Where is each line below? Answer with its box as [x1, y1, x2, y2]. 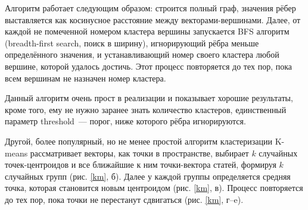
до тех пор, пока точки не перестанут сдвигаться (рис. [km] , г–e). [5, 193, 244, 205]
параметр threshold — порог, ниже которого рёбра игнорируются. [5, 115, 246, 127]
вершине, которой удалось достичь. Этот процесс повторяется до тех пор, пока [5, 59, 293, 72]
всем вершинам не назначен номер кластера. [5, 71, 166, 84]
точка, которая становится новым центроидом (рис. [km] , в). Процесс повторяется [5, 181, 303, 194]
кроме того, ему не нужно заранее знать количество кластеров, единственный [5, 103, 287, 115]
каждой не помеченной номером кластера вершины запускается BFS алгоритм [5, 25, 290, 37]
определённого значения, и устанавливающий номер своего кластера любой [5, 48, 279, 61]
